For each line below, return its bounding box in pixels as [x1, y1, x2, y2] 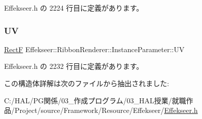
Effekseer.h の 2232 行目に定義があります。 [4, 61, 144, 71]
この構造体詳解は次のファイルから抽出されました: [4, 78, 169, 88]
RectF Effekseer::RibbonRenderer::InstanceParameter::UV [4, 44, 185, 54]
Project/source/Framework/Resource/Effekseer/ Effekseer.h [14, 105, 198, 115]
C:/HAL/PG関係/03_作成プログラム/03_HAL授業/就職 [4, 95, 186, 105]
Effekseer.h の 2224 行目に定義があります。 [4, 3, 144, 13]
